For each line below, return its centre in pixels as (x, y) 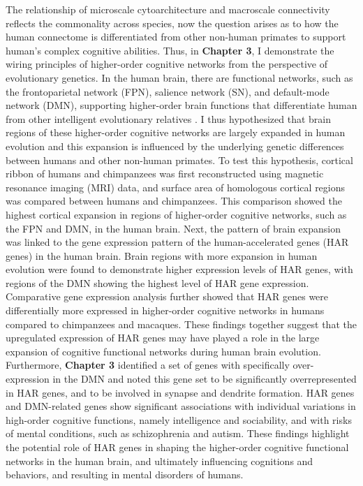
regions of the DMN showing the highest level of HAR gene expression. (157, 282)
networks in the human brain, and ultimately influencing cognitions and (160, 461)
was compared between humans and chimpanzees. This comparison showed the (174, 201)
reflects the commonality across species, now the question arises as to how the (172, 23)
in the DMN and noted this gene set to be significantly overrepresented (205, 379)
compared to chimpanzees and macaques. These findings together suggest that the (181, 324)
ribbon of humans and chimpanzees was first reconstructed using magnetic (165, 174)
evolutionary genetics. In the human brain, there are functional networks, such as (179, 77)
